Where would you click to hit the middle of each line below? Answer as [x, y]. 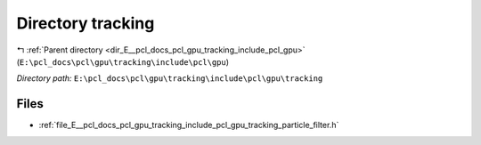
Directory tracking [86, 23]
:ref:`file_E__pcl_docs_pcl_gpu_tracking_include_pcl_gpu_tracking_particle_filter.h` [189, 125]
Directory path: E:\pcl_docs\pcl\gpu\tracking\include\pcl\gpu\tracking [170, 78]
